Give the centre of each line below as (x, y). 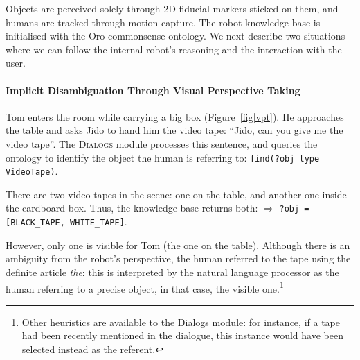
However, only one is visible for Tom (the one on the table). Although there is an (178, 245)
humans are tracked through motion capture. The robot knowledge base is (163, 22)
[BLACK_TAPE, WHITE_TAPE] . (66, 222)
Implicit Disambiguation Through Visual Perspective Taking (153, 90)
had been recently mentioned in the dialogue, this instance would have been (182, 335)
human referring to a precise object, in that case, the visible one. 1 (145, 287)
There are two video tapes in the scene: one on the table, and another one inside (176, 194)
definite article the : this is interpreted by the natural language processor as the (172, 272)
